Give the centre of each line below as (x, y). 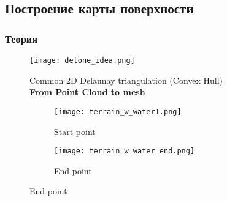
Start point (75, 131)
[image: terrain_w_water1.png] (118, 111)
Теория (21, 38)
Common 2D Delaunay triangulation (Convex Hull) (126, 80)
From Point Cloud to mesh (87, 92)
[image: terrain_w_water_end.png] (125, 151)
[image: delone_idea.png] (82, 60)
